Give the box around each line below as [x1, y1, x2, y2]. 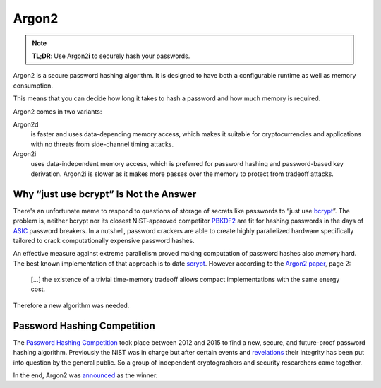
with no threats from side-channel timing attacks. [30, 140, 174, 148]
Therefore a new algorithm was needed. [13, 301, 130, 310]
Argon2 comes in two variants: [13, 107, 102, 116]
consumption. [13, 81, 53, 90]
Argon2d [13, 120, 39, 129]
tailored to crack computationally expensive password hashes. [13, 236, 195, 245]
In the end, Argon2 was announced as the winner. [13, 371, 158, 380]
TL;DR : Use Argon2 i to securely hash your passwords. [32, 52, 190, 60]
